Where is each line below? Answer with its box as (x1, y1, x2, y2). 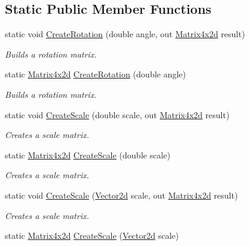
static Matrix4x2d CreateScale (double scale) (5, 148, 171, 161)
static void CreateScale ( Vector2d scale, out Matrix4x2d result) (5, 188, 238, 201)
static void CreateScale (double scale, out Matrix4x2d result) (5, 108, 230, 121)
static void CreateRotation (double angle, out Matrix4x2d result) (5, 28, 245, 40)
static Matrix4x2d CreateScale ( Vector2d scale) (5, 229, 179, 242)
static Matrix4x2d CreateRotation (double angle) (5, 68, 186, 80)
